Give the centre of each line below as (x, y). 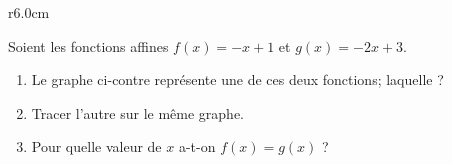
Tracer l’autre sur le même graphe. (137, 112)
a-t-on (197, 146)
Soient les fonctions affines (88, 45)
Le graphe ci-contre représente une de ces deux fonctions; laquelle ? (237, 79)
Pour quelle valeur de (96, 146)
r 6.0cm (29, 12)
